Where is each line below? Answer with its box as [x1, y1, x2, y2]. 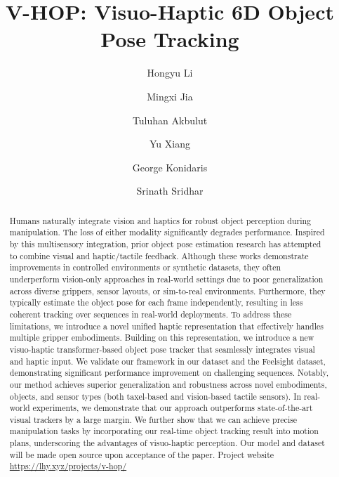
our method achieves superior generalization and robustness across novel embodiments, [9, 378, 327, 390]
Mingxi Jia [147, 89, 193, 103]
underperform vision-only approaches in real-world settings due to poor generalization [9, 273, 324, 285]
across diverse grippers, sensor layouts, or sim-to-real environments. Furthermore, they [9, 285, 326, 296]
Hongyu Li [147, 65, 193, 80]
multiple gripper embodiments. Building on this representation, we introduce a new [9, 332, 314, 344]
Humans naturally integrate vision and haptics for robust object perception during [9, 214, 312, 226]
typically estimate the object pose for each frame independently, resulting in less [9, 296, 303, 308]
